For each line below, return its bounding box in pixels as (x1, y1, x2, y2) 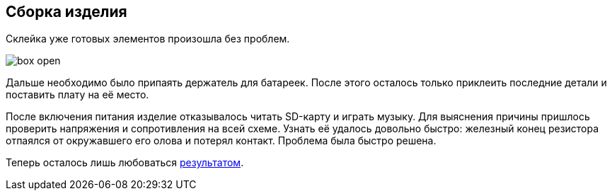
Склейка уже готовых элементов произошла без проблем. (6, 33, 290, 45)
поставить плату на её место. (6, 88, 149, 101)
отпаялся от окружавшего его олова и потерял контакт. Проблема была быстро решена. (6, 134, 437, 147)
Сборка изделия (6, 3, 127, 21)
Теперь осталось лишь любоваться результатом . (6, 156, 244, 169)
